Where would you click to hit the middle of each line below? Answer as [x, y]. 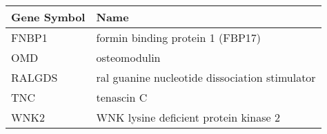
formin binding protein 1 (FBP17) [179, 37]
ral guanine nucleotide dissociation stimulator [206, 77]
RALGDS [34, 77]
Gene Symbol [48, 17]
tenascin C [122, 97]
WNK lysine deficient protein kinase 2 [188, 117]
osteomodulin [128, 57]
